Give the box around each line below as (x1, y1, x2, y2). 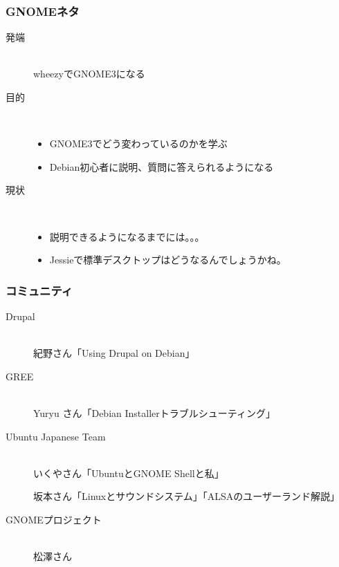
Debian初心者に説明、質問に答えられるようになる (49, 159, 274, 174)
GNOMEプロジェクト (6, 512, 102, 526)
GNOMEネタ (6, 2, 80, 19)
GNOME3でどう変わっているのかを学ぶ (49, 136, 228, 151)
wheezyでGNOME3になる (33, 66, 145, 81)
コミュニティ (6, 281, 73, 299)
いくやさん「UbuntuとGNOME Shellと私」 (33, 465, 224, 480)
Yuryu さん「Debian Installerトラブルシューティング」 (33, 405, 275, 420)
